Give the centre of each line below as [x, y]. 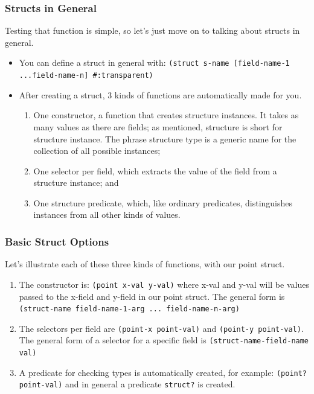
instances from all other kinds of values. [107, 214]
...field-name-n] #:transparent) [86, 76]
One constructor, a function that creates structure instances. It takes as [166, 115]
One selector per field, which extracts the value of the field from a [155, 170]
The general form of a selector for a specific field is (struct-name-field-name [164, 340]
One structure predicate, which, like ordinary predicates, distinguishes [163, 202]
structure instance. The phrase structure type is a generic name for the [165, 138]
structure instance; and [76, 183]
